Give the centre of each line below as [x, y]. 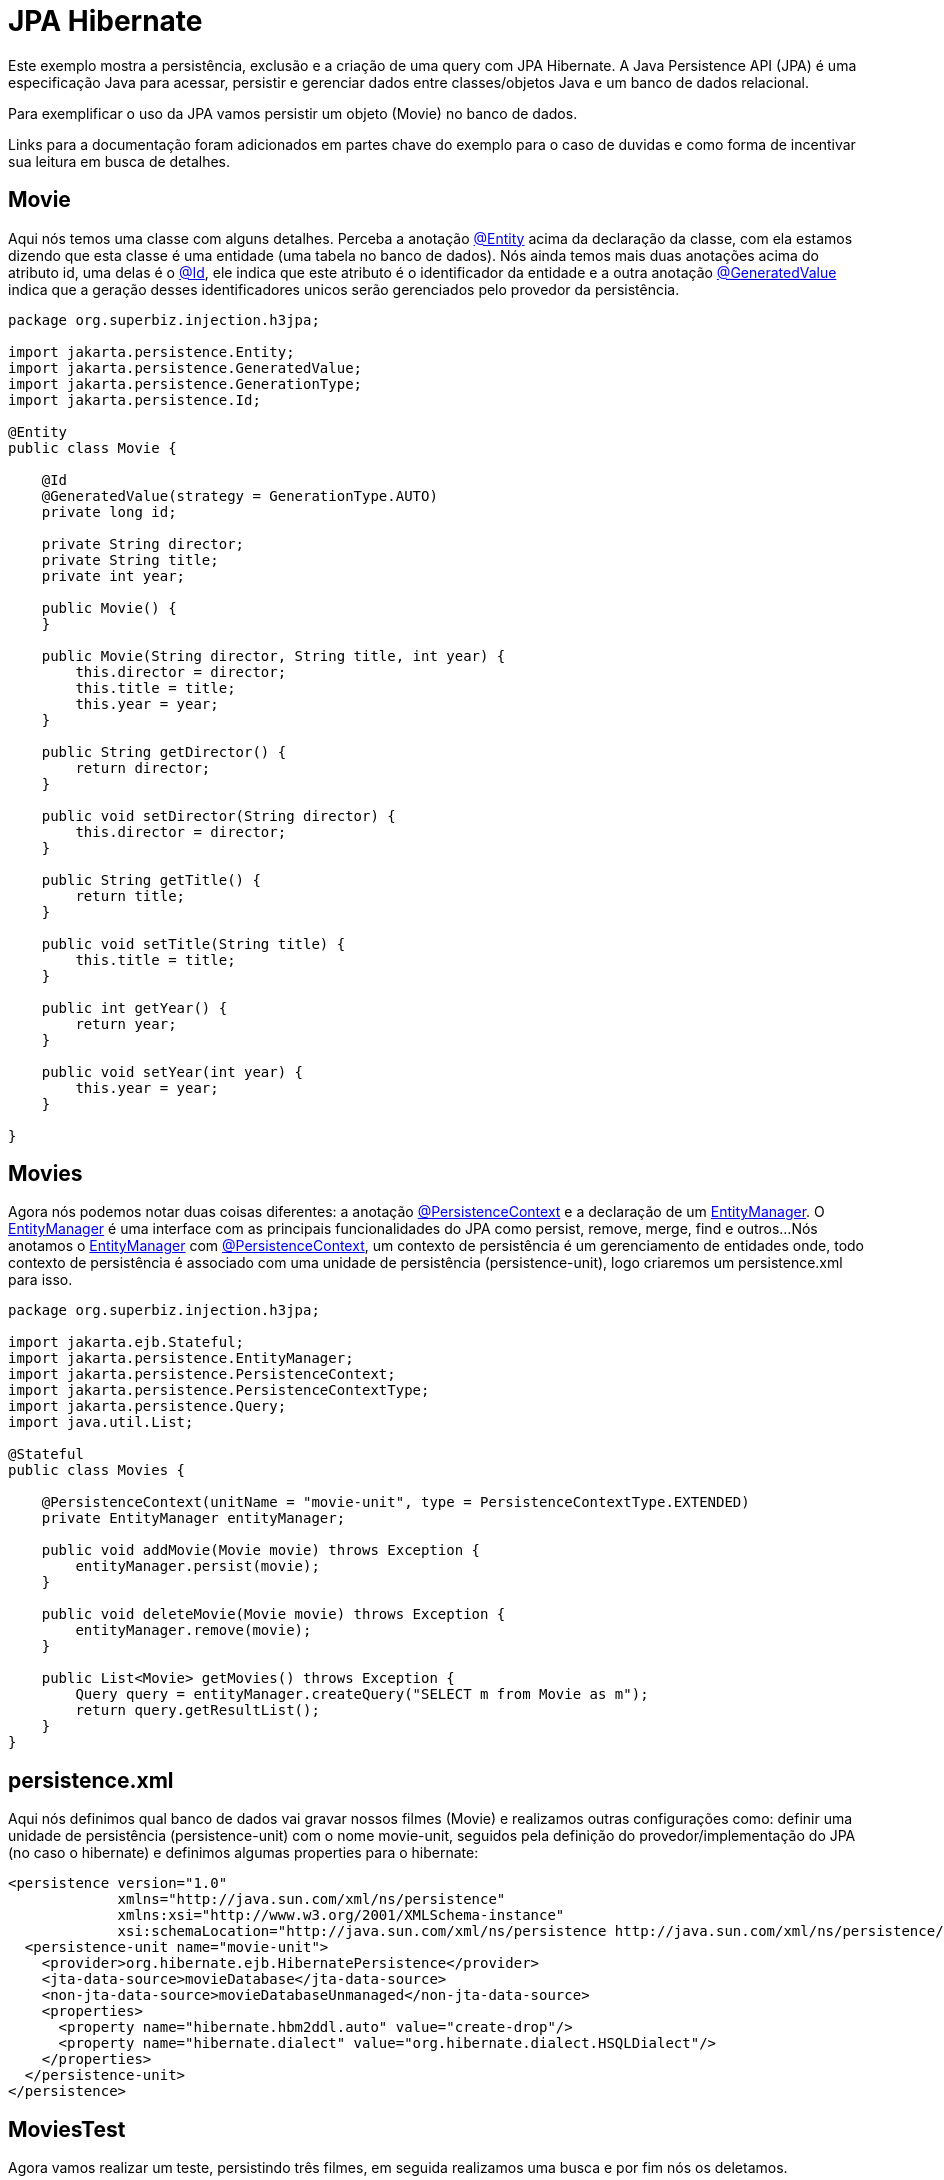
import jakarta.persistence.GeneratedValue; [185, 367]
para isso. [40, 1280]
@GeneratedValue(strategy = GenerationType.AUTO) [239, 495]
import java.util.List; [101, 1422]
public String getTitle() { [151, 879]
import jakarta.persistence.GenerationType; [185, 383]
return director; [143, 767]
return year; [126, 1023]
